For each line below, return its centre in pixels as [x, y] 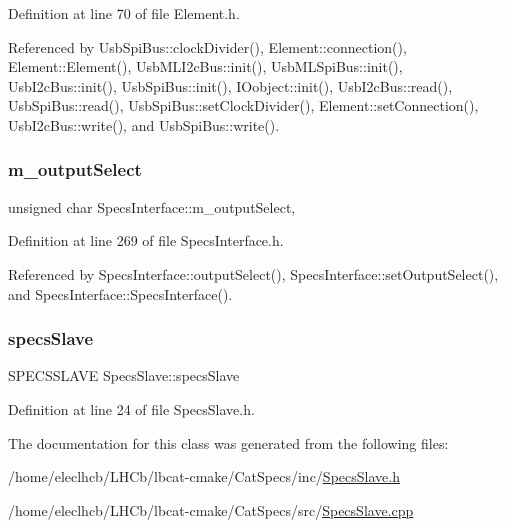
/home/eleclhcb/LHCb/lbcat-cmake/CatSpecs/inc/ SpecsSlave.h [204, 476]
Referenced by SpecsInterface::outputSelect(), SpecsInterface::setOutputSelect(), [253, 273]
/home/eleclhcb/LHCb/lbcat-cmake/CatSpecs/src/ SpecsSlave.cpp [211, 509]
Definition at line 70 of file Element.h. [124, 13]
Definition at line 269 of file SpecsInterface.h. [146, 240]
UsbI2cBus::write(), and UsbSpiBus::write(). [144, 124]
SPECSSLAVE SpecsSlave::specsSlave [124, 375]
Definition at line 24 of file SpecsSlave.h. [131, 408]
